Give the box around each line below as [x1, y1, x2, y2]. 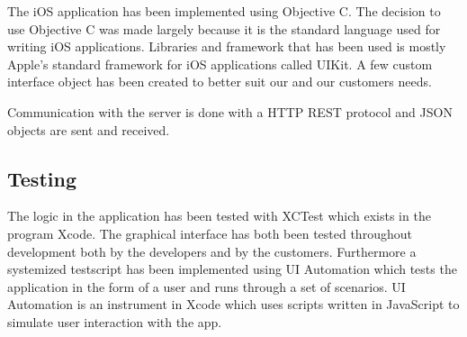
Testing [7, 164, 76, 192]
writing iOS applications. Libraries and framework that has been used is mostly [7, 37, 446, 56]
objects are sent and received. [7, 120, 170, 139]
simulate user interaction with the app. [7, 312, 222, 331]
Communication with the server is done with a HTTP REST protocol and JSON [7, 102, 453, 121]
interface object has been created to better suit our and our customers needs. [7, 72, 432, 91]
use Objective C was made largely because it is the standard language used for [7, 19, 441, 38]
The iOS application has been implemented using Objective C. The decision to [7, 2, 441, 20]
